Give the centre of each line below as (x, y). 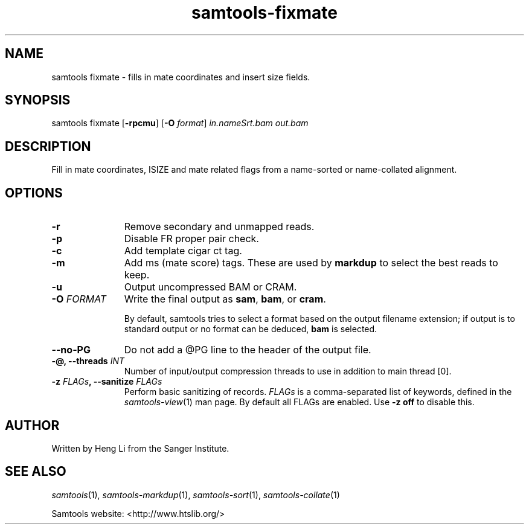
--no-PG (71, 350)
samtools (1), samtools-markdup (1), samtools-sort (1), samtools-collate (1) (196, 495)
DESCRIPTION (48, 146)
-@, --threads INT (88, 361)
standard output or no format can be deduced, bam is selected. (251, 329)
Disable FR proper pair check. (191, 239)
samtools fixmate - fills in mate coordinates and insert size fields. (181, 77)
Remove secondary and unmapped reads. (219, 227)
